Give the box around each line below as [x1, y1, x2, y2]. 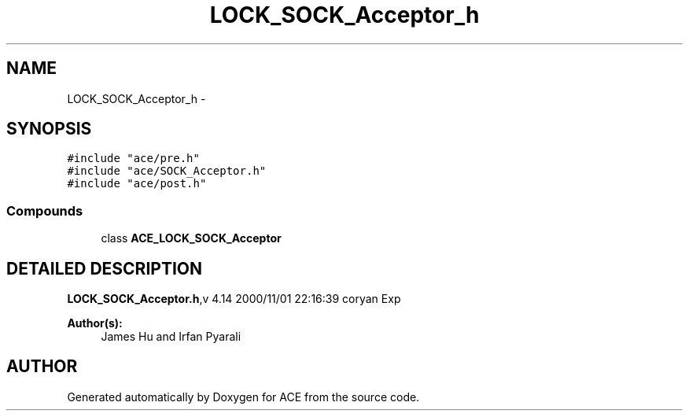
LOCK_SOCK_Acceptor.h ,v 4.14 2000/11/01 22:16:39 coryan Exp [67, 292, 401, 306]
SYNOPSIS [6, 119, 92, 139]
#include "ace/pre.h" [67, 152, 200, 165]
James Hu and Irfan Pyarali [101, 330, 241, 344]
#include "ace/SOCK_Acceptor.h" [67, 164, 267, 178]
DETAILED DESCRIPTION [6, 258, 203, 279]
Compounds [6, 202, 83, 219]
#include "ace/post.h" [67, 177, 207, 190]
